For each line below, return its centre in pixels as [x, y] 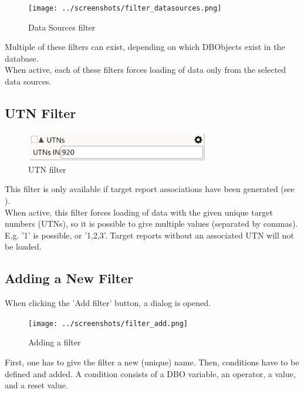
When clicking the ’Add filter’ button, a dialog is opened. [108, 303]
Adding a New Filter [69, 278]
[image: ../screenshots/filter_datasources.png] [125, 8]
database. [22, 58]
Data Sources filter [62, 27]
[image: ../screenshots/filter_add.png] [108, 323]
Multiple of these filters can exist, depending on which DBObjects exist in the [145, 47]
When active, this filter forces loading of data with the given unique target [139, 212]
